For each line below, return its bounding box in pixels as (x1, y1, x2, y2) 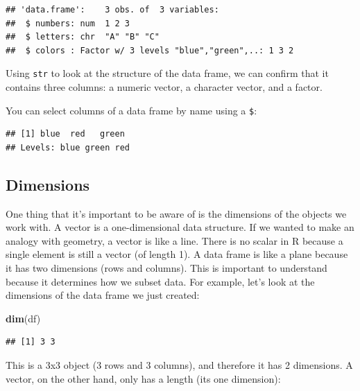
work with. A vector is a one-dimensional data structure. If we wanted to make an (6, 220, 354, 234)
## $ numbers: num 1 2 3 (6, 18, 130, 28)
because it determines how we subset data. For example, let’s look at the (6, 274, 315, 288)
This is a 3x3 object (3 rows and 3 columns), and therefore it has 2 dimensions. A (6, 358, 353, 372)
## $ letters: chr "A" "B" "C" (6, 32, 160, 42)
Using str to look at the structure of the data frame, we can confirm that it (6, 66, 329, 80)
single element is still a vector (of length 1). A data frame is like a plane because (6, 247, 348, 261)
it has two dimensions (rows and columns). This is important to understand (6, 261, 327, 275)
